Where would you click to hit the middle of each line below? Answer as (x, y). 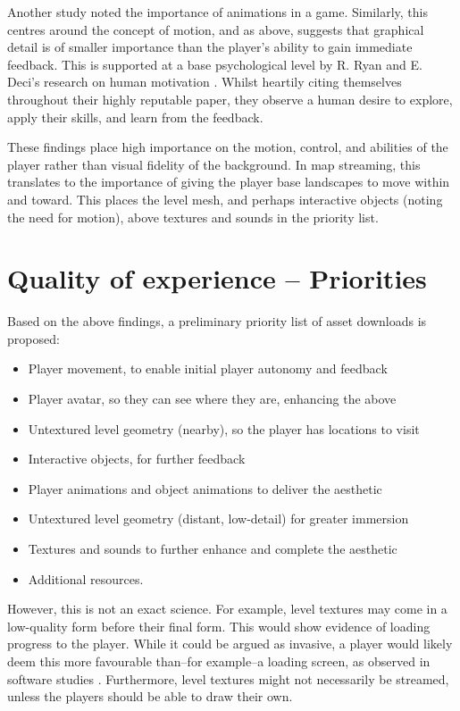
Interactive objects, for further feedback (137, 459)
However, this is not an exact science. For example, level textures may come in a (227, 609)
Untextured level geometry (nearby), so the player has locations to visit (224, 428)
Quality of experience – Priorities (217, 278)
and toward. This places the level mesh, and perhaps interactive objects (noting (225, 199)
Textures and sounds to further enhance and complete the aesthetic (213, 548)
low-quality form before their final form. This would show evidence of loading (219, 626)
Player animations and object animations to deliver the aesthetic (205, 488)
